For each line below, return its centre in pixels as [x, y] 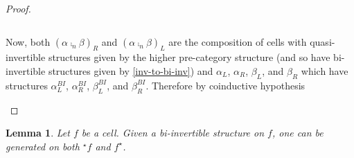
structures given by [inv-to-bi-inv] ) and [131, 70]
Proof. [18, 8]
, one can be [298, 133]
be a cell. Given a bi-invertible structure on [173, 133]
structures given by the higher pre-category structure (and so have [189, 57]
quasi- [322, 41]
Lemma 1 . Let [38, 133]
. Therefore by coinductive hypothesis [225, 85]
